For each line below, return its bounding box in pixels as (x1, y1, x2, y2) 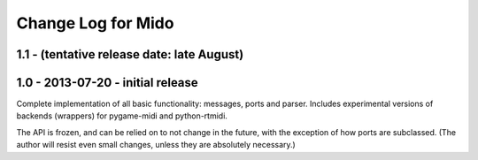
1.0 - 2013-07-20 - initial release (16, 75, 198, 90)
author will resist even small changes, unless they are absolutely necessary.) (16, 140, 296, 150)
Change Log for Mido (16, 13, 174, 33)
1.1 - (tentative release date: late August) (16, 47, 244, 62)
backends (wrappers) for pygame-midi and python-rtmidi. (16, 110, 227, 121)
